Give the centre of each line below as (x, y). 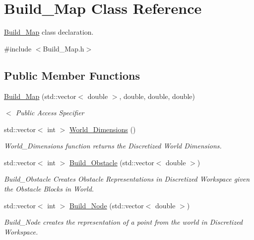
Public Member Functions (72, 75)
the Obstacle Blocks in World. (49, 189)
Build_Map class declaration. (49, 32)
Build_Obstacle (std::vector (112, 162)
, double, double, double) (157, 96)
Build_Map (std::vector (40, 96)
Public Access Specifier (50, 113)
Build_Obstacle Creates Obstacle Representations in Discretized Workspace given (127, 179)
